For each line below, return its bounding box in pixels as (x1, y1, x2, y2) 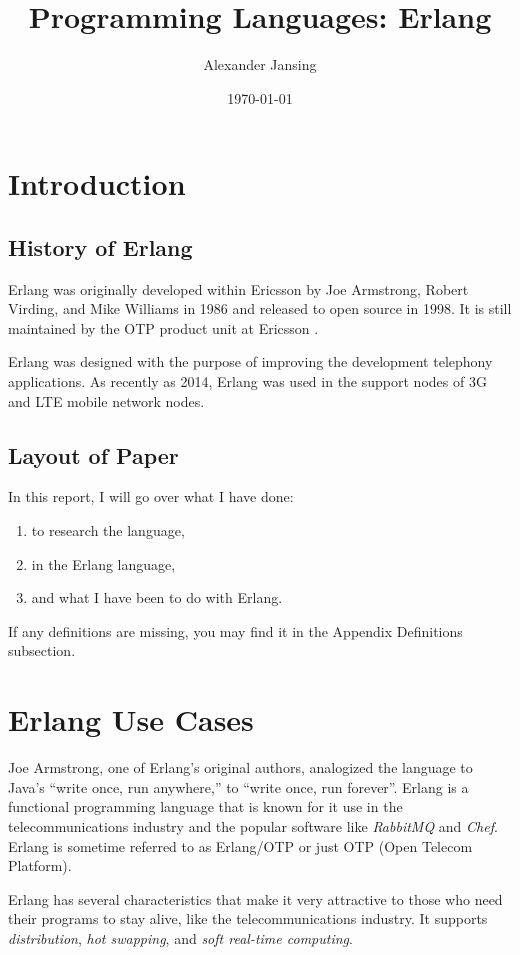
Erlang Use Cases (8, 699, 254, 740)
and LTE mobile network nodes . (8, 390, 205, 411)
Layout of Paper (8, 439, 179, 470)
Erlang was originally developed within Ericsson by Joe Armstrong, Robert (8, 278, 469, 299)
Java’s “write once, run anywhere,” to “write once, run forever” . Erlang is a (8, 776, 469, 797)
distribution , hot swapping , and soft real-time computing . (8, 927, 353, 948)
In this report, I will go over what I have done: (8, 486, 294, 507)
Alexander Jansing (203, 54, 317, 75)
